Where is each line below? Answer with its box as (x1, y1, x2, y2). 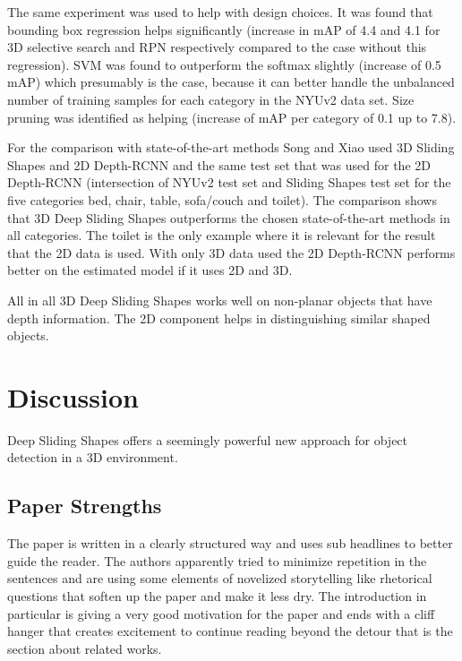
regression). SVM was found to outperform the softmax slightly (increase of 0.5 (7, 55, 441, 73)
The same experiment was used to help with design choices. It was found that (7, 3, 433, 21)
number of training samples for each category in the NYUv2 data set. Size (7, 90, 415, 108)
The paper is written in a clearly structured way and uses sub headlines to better (7, 534, 453, 553)
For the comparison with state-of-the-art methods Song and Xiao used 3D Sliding (7, 138, 455, 157)
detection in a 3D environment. (7, 448, 178, 467)
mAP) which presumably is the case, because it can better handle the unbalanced (7, 73, 455, 91)
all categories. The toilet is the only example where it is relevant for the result (7, 226, 436, 245)
